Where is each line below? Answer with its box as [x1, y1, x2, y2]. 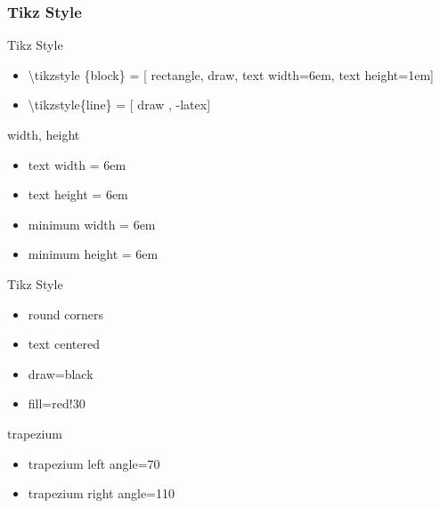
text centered [28, 335, 100, 353]
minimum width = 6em [28, 214, 156, 233]
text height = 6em [28, 185, 128, 204]
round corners [28, 304, 104, 323]
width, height [7, 125, 80, 143]
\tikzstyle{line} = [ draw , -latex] [28, 95, 211, 114]
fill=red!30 [28, 394, 86, 413]
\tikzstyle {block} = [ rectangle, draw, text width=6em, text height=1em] [28, 65, 434, 84]
